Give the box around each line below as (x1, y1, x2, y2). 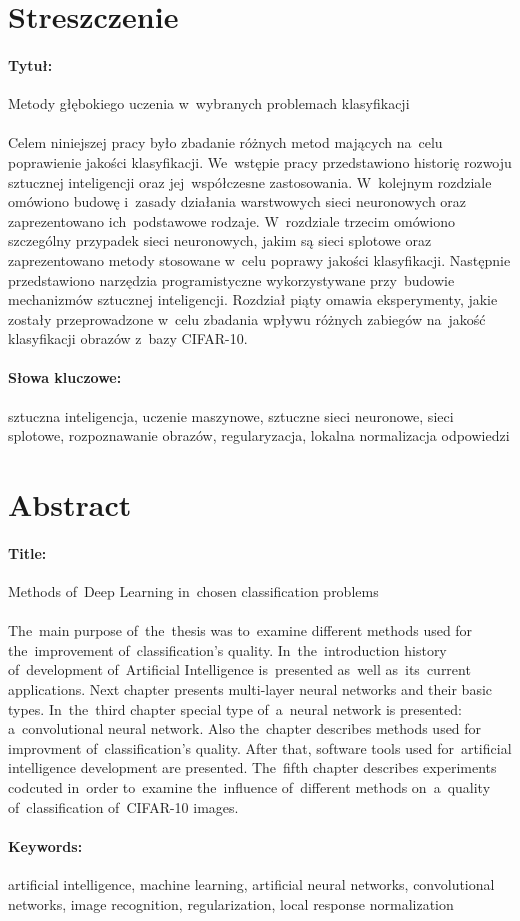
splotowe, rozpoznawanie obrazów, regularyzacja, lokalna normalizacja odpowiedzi (8, 425, 510, 446)
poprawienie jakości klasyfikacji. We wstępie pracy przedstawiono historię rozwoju (8, 151, 512, 172)
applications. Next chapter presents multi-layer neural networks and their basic (8, 679, 493, 700)
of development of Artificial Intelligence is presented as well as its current (8, 659, 471, 680)
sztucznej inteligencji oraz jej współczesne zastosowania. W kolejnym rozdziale (8, 171, 492, 192)
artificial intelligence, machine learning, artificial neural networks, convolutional (8, 873, 495, 894)
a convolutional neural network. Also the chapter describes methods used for (8, 718, 482, 739)
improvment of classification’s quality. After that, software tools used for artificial (8, 737, 512, 758)
